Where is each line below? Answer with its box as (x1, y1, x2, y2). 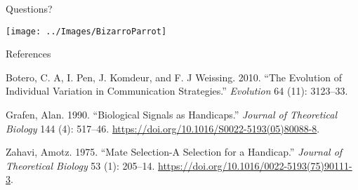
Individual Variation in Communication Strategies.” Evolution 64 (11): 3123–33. (6, 83, 348, 98)
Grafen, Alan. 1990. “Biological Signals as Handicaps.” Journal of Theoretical (6, 107, 338, 122)
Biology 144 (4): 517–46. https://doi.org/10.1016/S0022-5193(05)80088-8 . (6, 121, 320, 135)
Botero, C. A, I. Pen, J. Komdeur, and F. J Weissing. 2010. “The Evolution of (6, 69, 342, 84)
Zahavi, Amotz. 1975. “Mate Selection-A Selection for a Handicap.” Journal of (6, 144, 343, 159)
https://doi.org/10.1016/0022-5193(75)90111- (158, 158, 352, 172)
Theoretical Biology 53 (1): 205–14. (6, 158, 155, 172)
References (6, 46, 51, 61)
